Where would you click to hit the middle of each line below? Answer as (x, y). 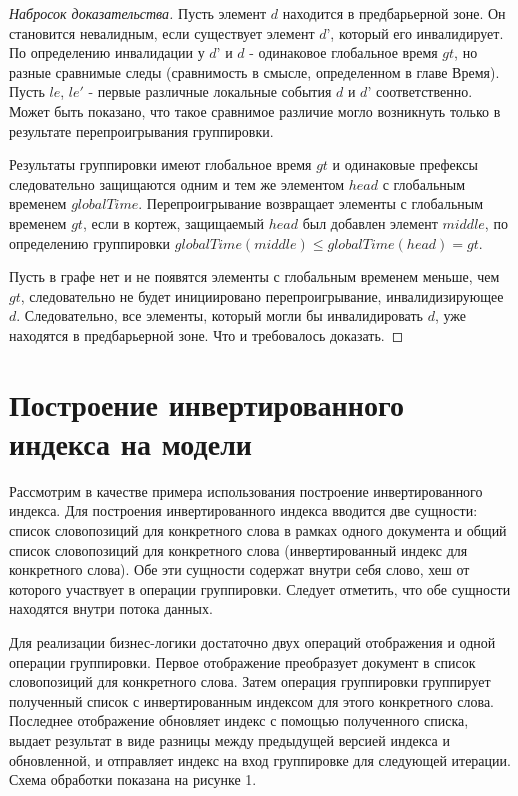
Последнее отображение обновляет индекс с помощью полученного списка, (239, 720)
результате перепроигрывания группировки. (141, 130)
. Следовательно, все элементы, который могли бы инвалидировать (219, 315)
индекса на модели (130, 442)
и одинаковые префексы (405, 164)
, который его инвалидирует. (417, 32)
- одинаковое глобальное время (343, 52)
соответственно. (424, 91)
